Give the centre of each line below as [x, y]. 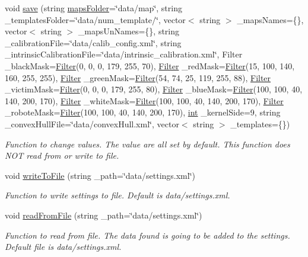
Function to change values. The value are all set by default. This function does [147, 144]
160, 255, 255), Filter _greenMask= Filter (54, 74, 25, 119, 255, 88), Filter [138, 77]
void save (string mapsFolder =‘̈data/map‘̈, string [93, 8]
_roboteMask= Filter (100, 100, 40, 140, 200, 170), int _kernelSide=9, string [143, 112]
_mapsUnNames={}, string [129, 31]
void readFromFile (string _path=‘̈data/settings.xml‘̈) [104, 215]
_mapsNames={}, [270, 19]
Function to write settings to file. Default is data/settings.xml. [118, 195]
